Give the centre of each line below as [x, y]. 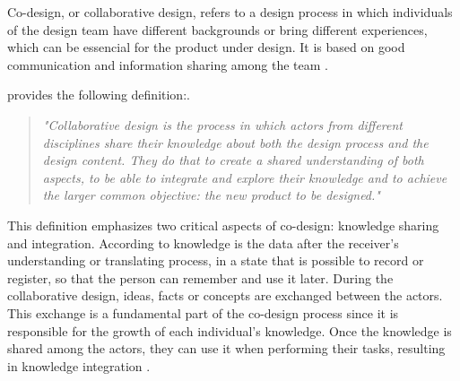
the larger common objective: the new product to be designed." [211, 195]
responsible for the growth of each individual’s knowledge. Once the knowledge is [230, 330]
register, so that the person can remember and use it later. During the [200, 277]
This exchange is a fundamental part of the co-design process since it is [203, 312]
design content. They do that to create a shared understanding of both [233, 160]
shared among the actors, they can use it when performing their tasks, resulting [226, 348]
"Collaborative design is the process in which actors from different [223, 124]
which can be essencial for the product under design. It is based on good [206, 47]
